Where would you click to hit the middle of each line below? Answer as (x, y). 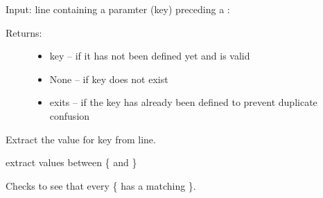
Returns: (24, 32)
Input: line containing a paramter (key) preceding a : (118, 9)
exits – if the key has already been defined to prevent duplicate (183, 102)
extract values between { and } (71, 162)
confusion (70, 115)
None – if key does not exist (109, 79)
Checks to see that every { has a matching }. (101, 185)
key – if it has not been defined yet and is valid (150, 56)
